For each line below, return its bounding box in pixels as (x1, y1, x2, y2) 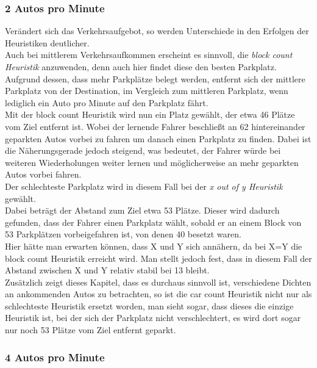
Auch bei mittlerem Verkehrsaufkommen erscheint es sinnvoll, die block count (5, 48, 293, 61)
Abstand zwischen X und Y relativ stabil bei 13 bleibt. (5, 264, 210, 276)
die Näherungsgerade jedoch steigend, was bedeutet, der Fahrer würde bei (5, 144, 281, 157)
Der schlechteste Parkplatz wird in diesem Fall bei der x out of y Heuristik (5, 179, 283, 192)
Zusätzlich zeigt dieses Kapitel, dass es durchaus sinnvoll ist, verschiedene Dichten (5, 275, 312, 288)
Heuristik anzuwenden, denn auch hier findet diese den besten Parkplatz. (5, 60, 277, 73)
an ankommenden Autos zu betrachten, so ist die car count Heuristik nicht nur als (5, 287, 312, 300)
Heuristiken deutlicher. (5, 36, 90, 49)
